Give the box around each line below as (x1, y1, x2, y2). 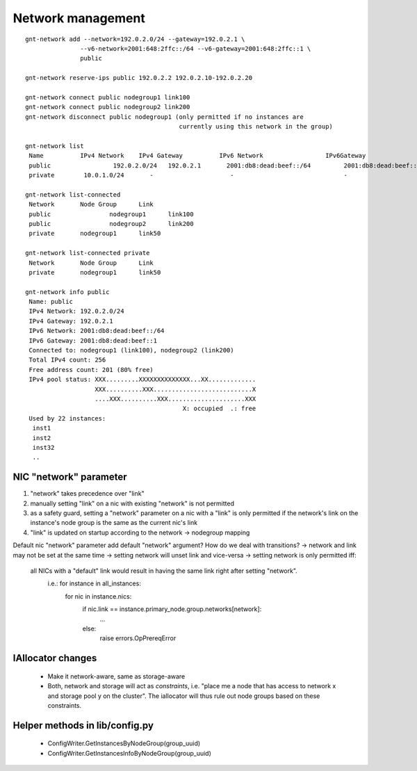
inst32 (32, 444, 55, 451)
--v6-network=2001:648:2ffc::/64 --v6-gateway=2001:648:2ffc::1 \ (80, 44, 311, 52)
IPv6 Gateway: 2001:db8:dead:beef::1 (28, 336, 158, 344)
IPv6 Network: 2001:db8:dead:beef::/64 (28, 327, 165, 335)
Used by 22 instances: (28, 414, 106, 422)
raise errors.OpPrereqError (99, 634, 177, 642)
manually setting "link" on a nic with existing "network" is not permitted (30, 499, 234, 508)
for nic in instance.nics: (65, 592, 132, 601)
